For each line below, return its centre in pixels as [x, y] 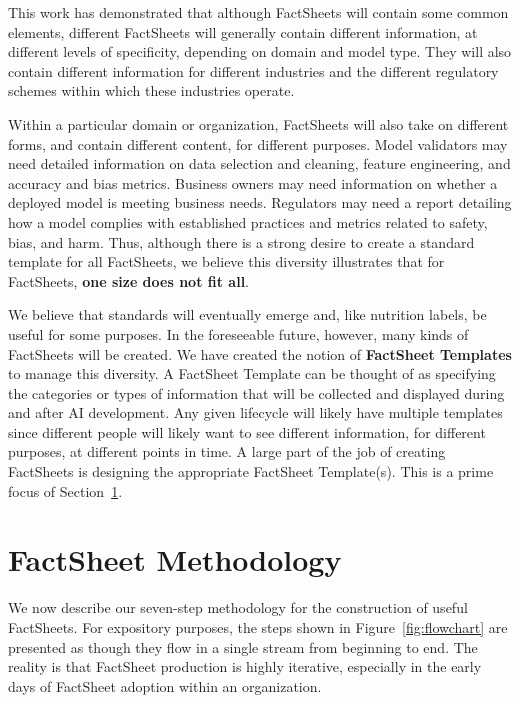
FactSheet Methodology [175, 559]
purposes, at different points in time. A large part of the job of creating [227, 451]
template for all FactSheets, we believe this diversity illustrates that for [226, 261]
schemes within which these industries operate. [151, 90]
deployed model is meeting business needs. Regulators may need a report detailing [260, 202]
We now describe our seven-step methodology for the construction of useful [238, 607]
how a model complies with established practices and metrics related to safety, [248, 221]
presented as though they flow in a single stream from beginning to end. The [243, 646]
